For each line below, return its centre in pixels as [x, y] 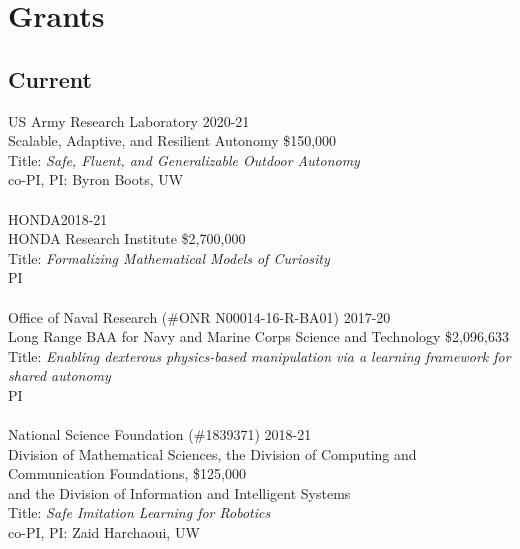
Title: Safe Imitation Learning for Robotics [139, 512]
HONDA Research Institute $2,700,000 [127, 238]
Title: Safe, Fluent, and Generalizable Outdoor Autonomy [184, 159]
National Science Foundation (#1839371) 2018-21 [160, 434]
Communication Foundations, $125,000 [127, 473]
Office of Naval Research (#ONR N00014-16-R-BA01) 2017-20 [199, 316]
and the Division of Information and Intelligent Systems [179, 492]
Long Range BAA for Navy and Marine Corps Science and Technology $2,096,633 [258, 336]
